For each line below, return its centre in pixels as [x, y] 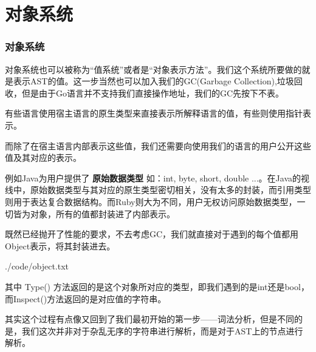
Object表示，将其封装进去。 [60, 245]
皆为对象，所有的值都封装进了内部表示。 [94, 213]
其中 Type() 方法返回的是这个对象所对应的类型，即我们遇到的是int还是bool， [157, 286]
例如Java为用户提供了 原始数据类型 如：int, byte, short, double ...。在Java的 [153, 178]
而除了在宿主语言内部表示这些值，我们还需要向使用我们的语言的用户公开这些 [158, 145]
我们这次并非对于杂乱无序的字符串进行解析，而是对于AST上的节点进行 [162, 330]
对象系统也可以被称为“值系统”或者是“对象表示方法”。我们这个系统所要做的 [153, 69]
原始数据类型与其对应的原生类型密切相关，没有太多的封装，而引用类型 [170, 190]
